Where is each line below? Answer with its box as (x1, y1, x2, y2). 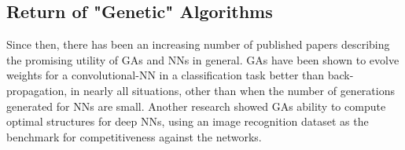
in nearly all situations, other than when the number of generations (70, 82, 395, 98)
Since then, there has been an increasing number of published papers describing (6, 36, 390, 53)
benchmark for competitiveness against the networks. (6, 128, 262, 145)
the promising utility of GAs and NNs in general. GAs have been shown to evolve (6, 51, 399, 68)
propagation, (6, 82, 68, 98)
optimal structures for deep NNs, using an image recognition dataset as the (6, 113, 369, 130)
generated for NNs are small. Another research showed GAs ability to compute (6, 97, 386, 114)
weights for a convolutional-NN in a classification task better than (6, 67, 325, 83)
